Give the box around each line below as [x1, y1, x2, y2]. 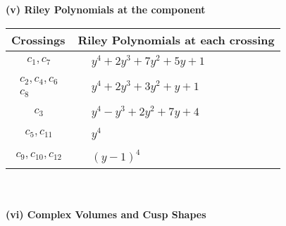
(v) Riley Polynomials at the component [6, 2, 206, 16]
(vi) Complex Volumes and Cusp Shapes [6, 207, 206, 222]
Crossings [11, 31, 66, 48]
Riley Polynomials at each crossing [77, 31, 275, 48]
